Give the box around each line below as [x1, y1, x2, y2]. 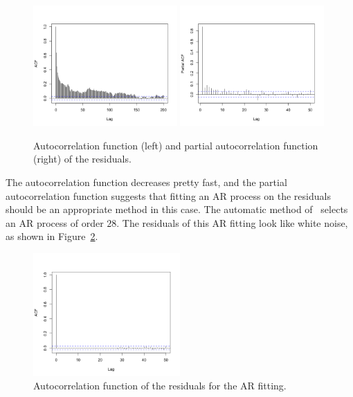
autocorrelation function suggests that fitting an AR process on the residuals [6, 188, 331, 203]
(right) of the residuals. [33, 151, 132, 166]
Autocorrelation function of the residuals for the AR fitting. [33, 378, 287, 393]
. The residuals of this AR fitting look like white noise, [116, 215, 348, 230]
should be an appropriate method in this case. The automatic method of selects [6, 202, 348, 216]
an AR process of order [6, 215, 104, 230]
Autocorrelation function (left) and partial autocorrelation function [33, 138, 318, 152]
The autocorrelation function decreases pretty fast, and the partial [6, 174, 287, 189]
